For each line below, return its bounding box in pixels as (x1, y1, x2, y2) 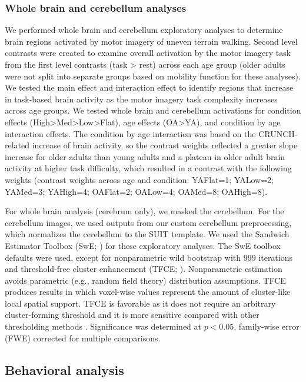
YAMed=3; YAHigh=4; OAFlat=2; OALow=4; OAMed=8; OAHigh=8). (5, 185, 268, 197)
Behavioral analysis (5, 360, 124, 378)
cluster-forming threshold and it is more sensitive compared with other (5, 308, 260, 321)
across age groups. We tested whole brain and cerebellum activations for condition (5, 104, 301, 117)
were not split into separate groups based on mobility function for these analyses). (5, 69, 301, 82)
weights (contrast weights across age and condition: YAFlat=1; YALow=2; (5, 173, 274, 185)
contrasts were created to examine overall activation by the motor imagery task (5, 46, 291, 59)
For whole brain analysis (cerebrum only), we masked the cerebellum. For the (5, 205, 284, 217)
